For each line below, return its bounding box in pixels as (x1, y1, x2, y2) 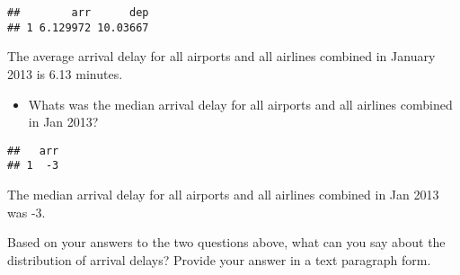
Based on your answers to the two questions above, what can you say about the (7, 233, 446, 252)
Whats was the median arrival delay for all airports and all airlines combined (28, 94, 453, 113)
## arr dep (7, 6, 149, 19)
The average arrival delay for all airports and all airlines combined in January (7, 47, 436, 66)
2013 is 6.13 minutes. (7, 64, 123, 83)
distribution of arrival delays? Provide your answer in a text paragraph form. (7, 250, 431, 269)
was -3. (7, 202, 46, 221)
